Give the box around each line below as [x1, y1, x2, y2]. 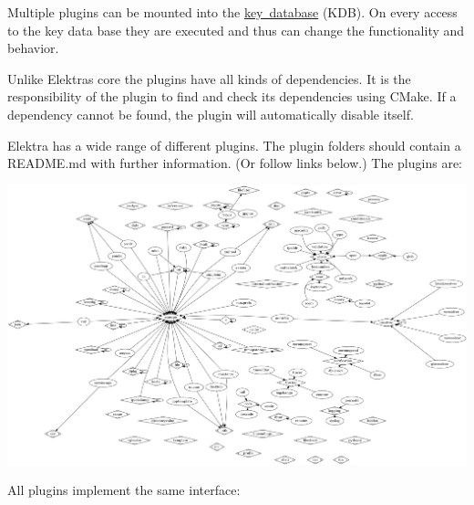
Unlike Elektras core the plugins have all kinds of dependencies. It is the [7, 68, 411, 88]
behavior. [7, 38, 59, 58]
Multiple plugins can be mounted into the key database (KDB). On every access [7, 3, 458, 21]
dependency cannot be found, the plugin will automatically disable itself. [7, 104, 414, 123]
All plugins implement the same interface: [7, 480, 241, 500]
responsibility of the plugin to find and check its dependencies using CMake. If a [7, 87, 457, 106]
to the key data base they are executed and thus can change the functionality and [7, 20, 465, 39]
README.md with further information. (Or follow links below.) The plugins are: [7, 153, 462, 173]
